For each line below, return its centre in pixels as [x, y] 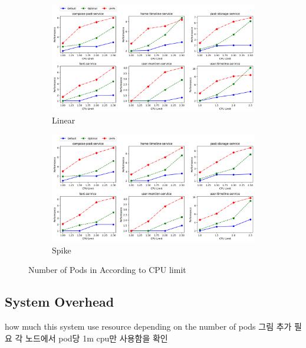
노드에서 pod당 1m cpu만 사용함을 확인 [97, 338]
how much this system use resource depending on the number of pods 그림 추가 [148, 326]
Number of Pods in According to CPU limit [107, 270]
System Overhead [60, 302]
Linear [64, 120]
